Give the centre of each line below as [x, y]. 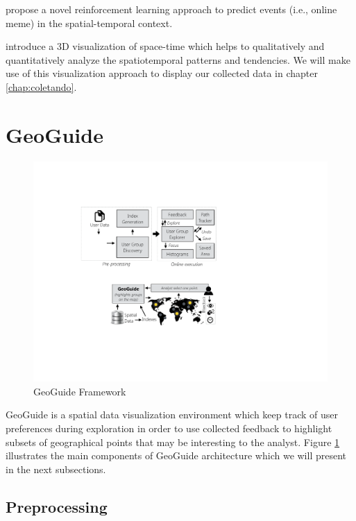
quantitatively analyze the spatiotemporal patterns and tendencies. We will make [178, 59]
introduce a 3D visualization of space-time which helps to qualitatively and [165, 46]
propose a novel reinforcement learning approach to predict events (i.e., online [171, 9]
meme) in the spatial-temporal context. [89, 23]
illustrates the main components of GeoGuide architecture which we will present [176, 455]
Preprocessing [57, 506]
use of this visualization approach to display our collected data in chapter [162, 73]
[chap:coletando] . [41, 86]
